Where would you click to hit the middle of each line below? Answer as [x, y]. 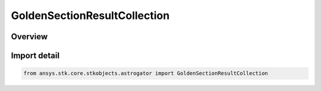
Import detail [35, 56]
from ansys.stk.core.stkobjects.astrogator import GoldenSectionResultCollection [146, 73]
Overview [29, 37]
